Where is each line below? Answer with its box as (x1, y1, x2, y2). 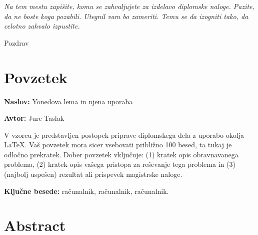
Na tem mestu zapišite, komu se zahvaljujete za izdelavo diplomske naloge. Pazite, (4, 1, 254, 11)
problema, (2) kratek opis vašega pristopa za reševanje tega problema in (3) (4, 159, 235, 169)
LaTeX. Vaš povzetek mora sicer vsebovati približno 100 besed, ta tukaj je (4, 139, 232, 150)
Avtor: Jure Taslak (4, 113, 64, 123)
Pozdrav (4, 37, 29, 48)
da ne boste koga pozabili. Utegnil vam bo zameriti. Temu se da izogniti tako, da (4, 11, 248, 21)
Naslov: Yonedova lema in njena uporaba (4, 96, 133, 106)
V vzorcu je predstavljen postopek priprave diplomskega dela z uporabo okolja (4, 129, 244, 140)
